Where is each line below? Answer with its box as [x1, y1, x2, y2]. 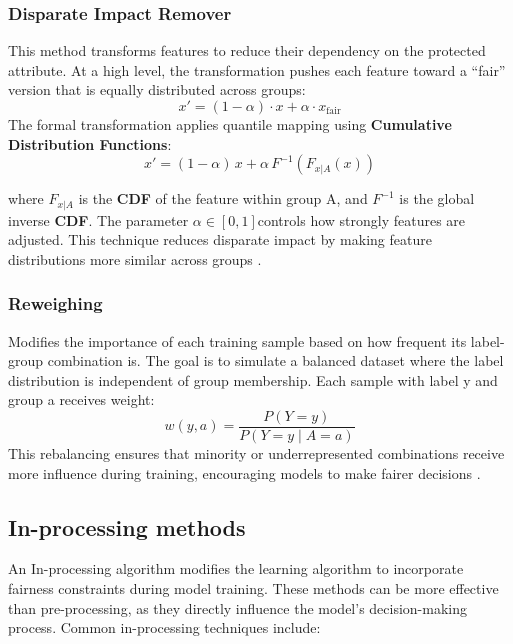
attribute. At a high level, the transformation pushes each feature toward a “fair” [8, 59, 506, 80]
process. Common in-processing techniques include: [8, 617, 321, 638]
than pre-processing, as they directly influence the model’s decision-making [8, 597, 468, 618]
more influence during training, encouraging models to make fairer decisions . [8, 462, 481, 483]
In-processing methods [8, 511, 246, 542]
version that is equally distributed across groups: [8, 79, 306, 100]
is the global [399, 188, 475, 209]
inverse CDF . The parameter [8, 209, 189, 230]
